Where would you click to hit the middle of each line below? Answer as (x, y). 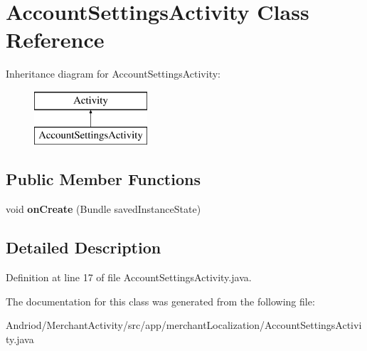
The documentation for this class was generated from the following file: (160, 301)
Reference (55, 40)
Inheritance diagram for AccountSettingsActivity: (113, 74)
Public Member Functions (103, 179)
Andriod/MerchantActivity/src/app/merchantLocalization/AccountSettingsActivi (184, 325)
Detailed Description (84, 247)
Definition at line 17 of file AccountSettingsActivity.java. (129, 277)
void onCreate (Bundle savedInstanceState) (103, 209)
